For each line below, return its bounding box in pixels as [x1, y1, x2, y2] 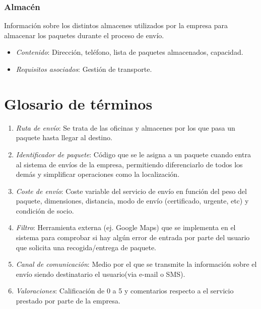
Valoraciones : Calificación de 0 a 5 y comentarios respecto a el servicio [16, 285, 234, 296]
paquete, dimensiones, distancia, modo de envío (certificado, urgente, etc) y [16, 195, 249, 206]
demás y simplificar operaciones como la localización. [16, 169, 180, 179]
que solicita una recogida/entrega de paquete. [16, 242, 157, 252]
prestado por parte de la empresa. [16, 295, 120, 306]
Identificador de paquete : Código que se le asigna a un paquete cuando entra [16, 149, 251, 159]
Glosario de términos [4, 93, 153, 114]
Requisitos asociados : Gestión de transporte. [16, 64, 152, 74]
